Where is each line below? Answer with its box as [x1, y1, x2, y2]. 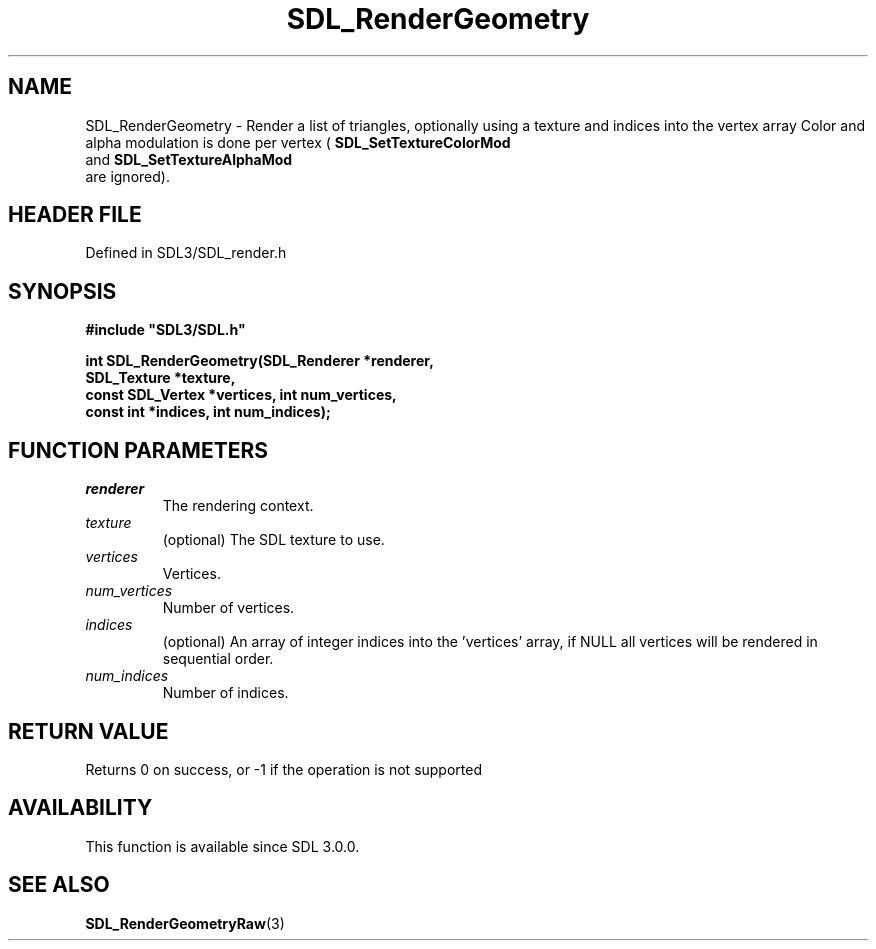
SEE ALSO [8, 872, 110, 898]
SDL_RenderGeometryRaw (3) [85, 914, 285, 932]
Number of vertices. [162, 599, 295, 617]
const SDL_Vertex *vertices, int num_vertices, [85, 386, 397, 404]
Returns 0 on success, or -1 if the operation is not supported [85, 760, 483, 778]
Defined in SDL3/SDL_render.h [85, 244, 287, 262]
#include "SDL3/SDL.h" [85, 321, 246, 339]
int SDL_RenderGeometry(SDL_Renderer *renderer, [85, 352, 434, 370]
